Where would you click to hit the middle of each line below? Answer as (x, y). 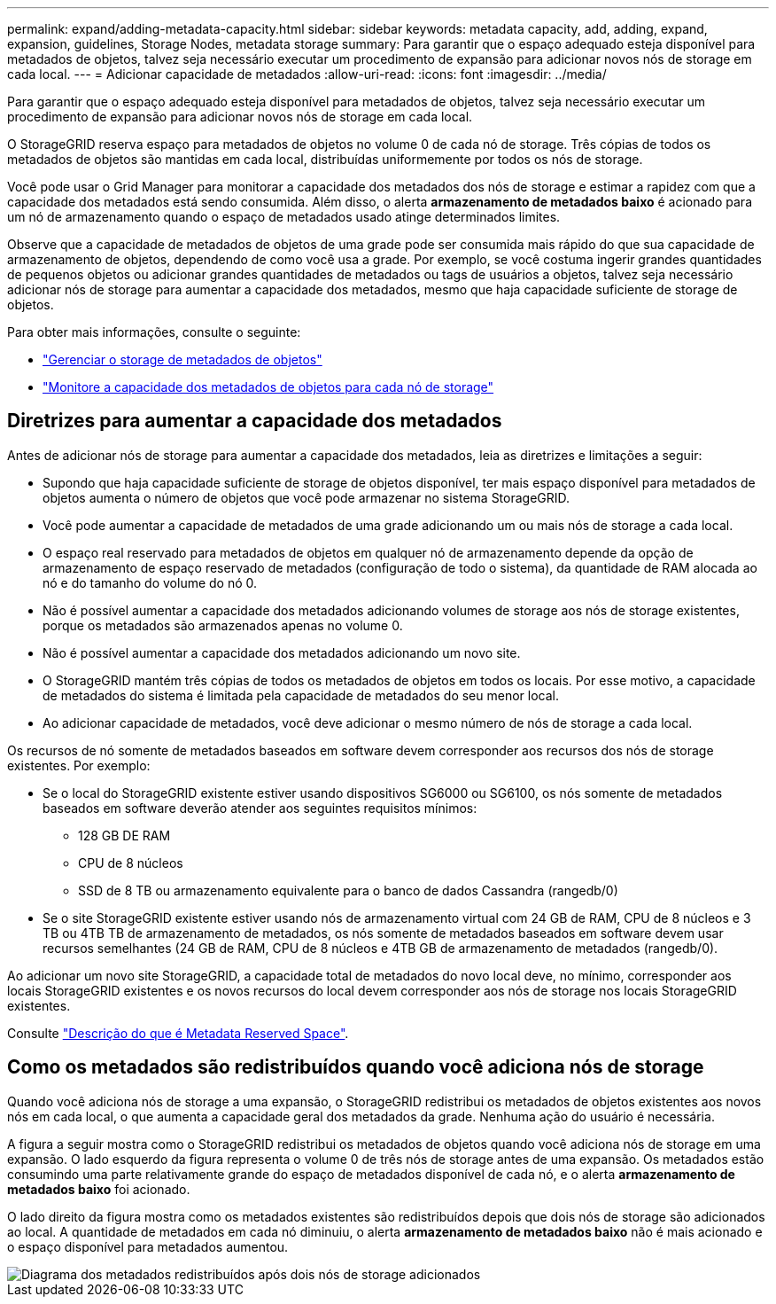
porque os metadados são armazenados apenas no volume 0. (223, 625)
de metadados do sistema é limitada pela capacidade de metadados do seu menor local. (301, 695)
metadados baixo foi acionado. (99, 1189)
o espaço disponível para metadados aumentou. (148, 1246)
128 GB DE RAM (124, 835)
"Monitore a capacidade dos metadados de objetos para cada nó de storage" (268, 387)
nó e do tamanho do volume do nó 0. (150, 582)
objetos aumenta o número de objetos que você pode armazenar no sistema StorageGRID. (307, 497)
